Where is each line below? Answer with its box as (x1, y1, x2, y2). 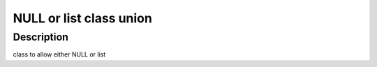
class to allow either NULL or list (13, 50, 106, 59)
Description (13, 31, 69, 43)
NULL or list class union (13, 10, 153, 26)
